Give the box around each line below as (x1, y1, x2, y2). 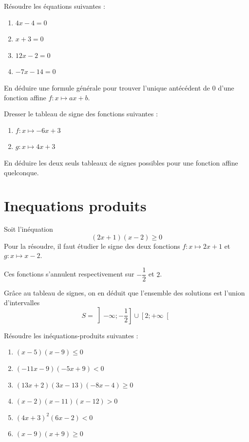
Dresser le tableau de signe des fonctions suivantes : (4, 109, 158, 119)
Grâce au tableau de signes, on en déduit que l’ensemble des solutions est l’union (4, 288, 245, 298)
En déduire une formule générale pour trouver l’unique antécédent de (4, 82, 210, 92)
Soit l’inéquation (4, 224, 53, 234)
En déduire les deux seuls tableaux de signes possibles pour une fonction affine (4, 157, 238, 167)
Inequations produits (4, 196, 147, 216)
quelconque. (4, 167, 39, 177)
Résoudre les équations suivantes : (4, 1, 105, 11)
